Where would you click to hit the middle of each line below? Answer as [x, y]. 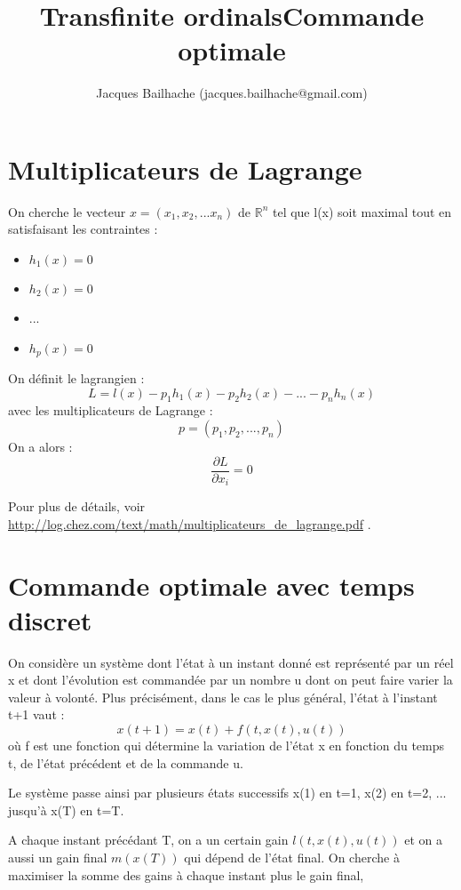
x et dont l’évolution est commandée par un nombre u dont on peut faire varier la [230, 680]
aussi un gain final [58, 858]
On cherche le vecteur [67, 211]
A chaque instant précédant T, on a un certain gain [148, 840]
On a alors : [40, 447]
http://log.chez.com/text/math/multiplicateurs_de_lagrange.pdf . [190, 523]
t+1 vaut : [36, 714]
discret [50, 619]
